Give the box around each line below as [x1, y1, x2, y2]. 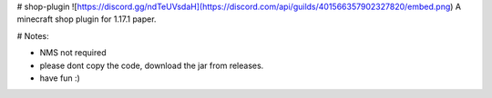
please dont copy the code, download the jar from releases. [39, 60, 264, 71]
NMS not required [39, 47, 107, 58]
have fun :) [39, 73, 81, 83]
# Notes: [16, 30, 49, 41]
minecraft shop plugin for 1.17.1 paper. [16, 14, 157, 24]
